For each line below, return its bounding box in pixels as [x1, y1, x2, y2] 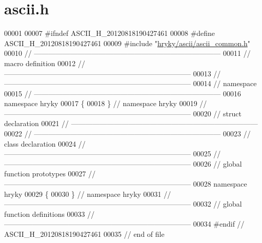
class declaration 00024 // [4, 138, 86, 149]
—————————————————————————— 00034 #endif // [4, 218, 245, 229]
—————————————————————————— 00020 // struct [4, 108, 241, 118]
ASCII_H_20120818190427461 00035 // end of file [4, 229, 165, 239]
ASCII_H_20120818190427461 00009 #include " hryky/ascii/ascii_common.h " [4, 37, 251, 48]
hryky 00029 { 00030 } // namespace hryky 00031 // [4, 188, 171, 199]
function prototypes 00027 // [4, 168, 96, 179]
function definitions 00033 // [4, 208, 95, 219]
